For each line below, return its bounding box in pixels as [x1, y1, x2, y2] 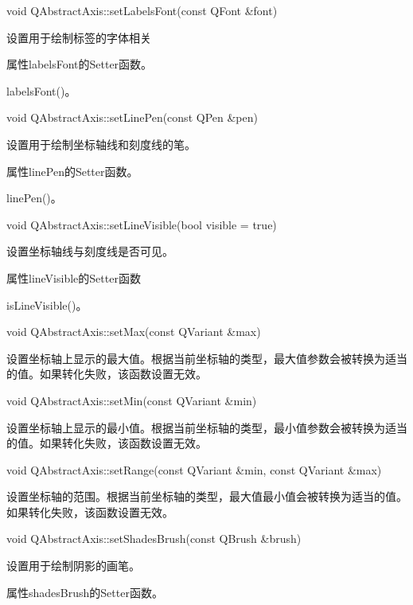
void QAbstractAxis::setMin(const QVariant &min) [6, 392, 257, 408]
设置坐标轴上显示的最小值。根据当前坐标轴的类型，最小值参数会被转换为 [6, 419, 385, 435]
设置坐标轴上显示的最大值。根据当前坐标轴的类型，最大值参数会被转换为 [6, 349, 385, 366]
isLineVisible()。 [6, 296, 88, 313]
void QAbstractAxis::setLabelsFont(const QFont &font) [6, 2, 278, 18]
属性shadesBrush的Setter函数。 [6, 584, 163, 600]
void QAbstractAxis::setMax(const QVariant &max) [6, 323, 261, 340]
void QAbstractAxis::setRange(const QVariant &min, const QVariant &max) [6, 461, 382, 478]
